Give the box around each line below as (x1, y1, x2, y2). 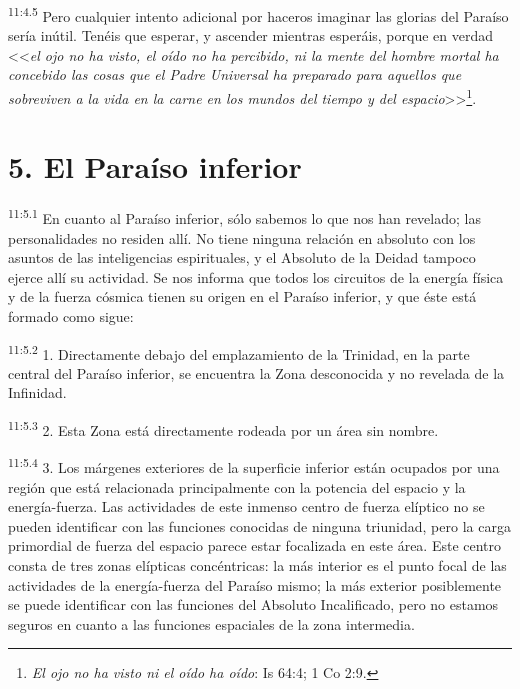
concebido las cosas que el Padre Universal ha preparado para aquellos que (8, 64, 462, 85)
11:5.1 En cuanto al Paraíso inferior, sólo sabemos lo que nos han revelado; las (8, 205, 481, 229)
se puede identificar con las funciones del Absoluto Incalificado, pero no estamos (8, 594, 499, 615)
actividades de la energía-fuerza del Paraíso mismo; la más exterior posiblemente (8, 574, 502, 595)
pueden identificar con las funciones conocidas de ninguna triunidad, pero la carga (8, 515, 511, 536)
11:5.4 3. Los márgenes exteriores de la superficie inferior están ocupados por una (8, 454, 500, 477)
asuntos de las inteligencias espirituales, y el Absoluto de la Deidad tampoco (8, 247, 476, 268)
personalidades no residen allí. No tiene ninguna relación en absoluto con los (8, 227, 476, 248)
